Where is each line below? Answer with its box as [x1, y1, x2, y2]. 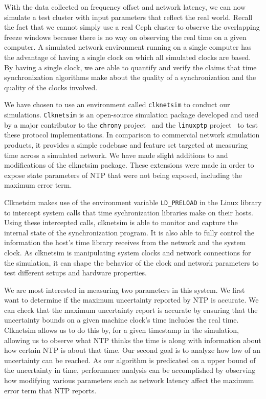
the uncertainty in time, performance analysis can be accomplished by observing [4, 365, 256, 375]
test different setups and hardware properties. [4, 267, 147, 278]
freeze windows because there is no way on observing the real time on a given [4, 31, 247, 42]
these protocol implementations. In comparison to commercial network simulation [4, 129, 260, 140]
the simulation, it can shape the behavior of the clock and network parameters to [4, 257, 259, 268]
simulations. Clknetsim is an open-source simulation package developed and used [4, 109, 259, 119]
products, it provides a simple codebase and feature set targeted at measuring [4, 139, 248, 150]
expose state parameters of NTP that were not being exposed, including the [4, 169, 242, 180]
